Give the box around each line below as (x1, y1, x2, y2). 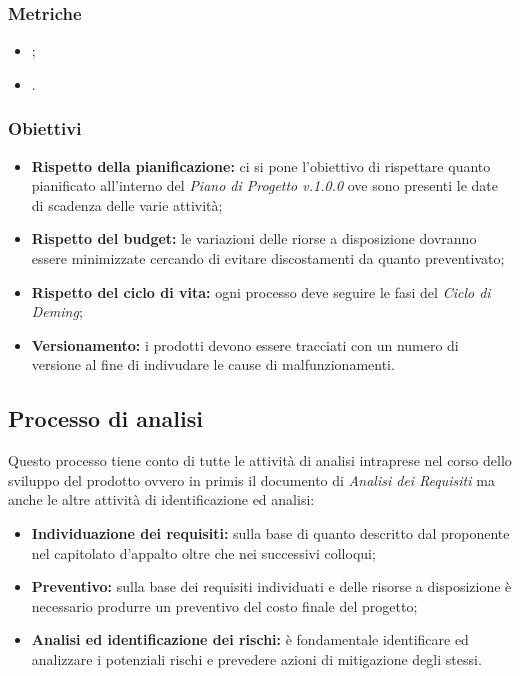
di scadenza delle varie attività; (31, 194, 223, 215)
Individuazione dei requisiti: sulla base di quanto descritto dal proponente (31, 522, 510, 543)
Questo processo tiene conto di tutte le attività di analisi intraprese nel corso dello (8, 450, 512, 471)
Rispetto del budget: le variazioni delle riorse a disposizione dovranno (31, 228, 477, 249)
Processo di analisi (8, 403, 203, 434)
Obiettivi (8, 116, 82, 141)
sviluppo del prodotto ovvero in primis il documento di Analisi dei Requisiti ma (8, 469, 495, 490)
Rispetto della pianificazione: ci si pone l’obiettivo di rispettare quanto (31, 155, 491, 176)
